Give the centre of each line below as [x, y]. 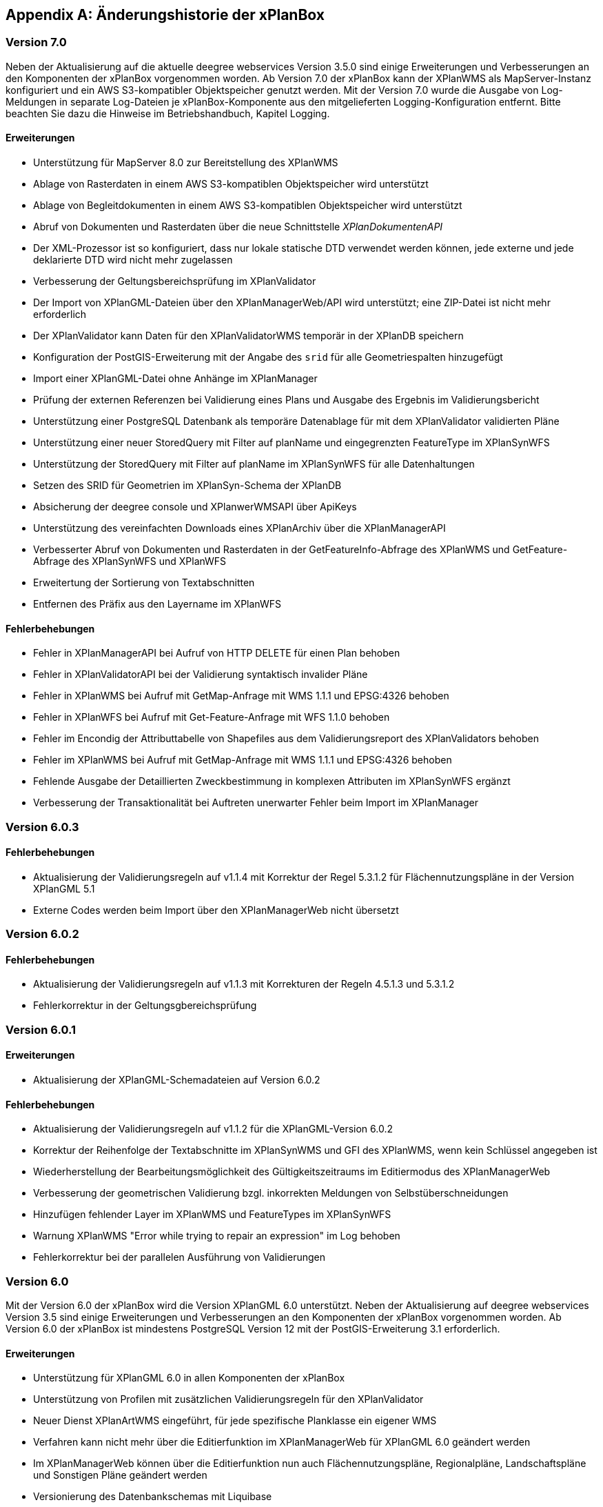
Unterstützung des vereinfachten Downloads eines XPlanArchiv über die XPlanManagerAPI [239, 528]
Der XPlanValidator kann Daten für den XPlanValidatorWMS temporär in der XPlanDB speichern [248, 336]
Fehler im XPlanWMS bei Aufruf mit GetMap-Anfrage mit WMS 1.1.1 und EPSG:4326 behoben [243, 760]
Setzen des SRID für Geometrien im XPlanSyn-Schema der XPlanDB [187, 486]
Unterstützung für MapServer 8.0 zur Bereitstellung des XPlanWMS [186, 163]
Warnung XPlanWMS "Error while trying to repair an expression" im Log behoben [217, 1236]
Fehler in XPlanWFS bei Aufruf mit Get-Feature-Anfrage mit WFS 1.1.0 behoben [212, 717]
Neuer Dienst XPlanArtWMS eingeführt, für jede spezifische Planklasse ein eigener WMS [235, 1421]
